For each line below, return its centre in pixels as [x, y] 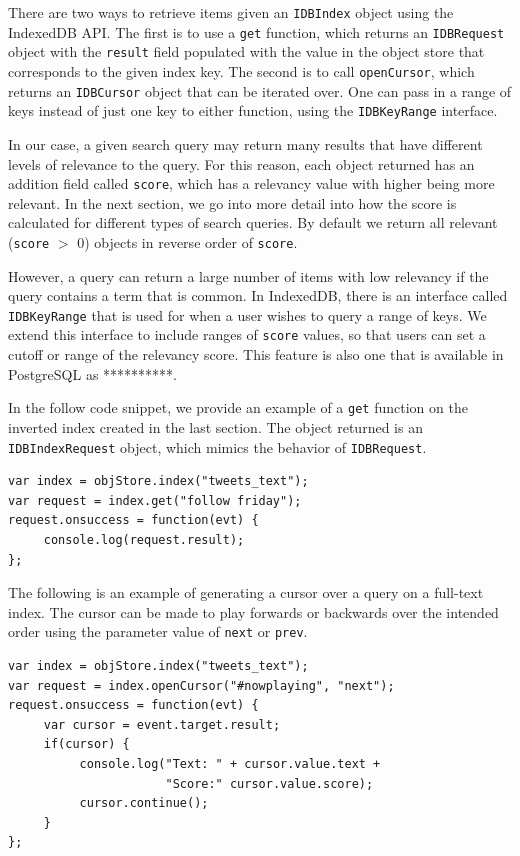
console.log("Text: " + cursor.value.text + [230, 764]
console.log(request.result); [144, 540]
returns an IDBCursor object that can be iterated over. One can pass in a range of [260, 90]
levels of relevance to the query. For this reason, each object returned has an [241, 163]
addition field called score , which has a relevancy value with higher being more [251, 183]
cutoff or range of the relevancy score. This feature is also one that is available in [256, 354]
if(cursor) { [86, 744]
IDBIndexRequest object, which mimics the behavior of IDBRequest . [217, 446]
